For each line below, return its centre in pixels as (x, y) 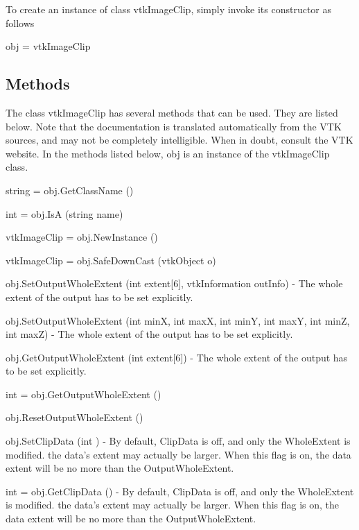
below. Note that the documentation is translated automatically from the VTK (174, 126)
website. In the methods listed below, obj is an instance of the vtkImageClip (168, 153)
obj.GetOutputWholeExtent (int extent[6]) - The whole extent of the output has (177, 357)
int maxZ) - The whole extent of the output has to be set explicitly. (149, 334)
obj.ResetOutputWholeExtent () (75, 417)
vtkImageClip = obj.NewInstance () (82, 237)
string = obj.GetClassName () (70, 190)
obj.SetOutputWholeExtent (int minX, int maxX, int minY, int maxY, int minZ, (178, 320)
